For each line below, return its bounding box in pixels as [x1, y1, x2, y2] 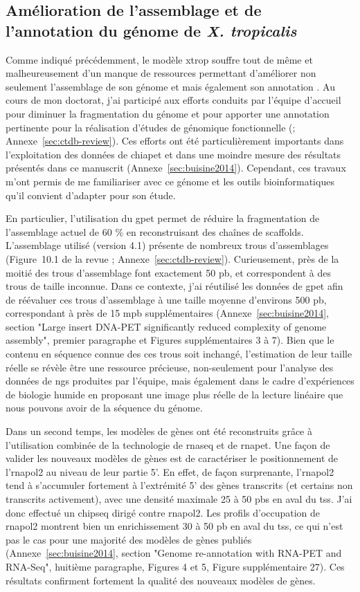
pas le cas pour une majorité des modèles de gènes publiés [6, 532, 252, 546]
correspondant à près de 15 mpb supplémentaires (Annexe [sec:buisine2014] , [6, 306, 329, 320]
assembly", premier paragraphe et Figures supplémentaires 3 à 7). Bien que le [6, 333, 334, 347]
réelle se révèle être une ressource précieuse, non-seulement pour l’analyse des [6, 360, 334, 374]
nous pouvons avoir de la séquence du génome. [6, 400, 203, 415]
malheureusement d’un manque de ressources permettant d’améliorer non [6, 66, 316, 80]
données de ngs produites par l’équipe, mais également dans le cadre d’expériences [6, 373, 354, 388]
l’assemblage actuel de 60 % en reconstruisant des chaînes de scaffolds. [6, 224, 304, 239]
